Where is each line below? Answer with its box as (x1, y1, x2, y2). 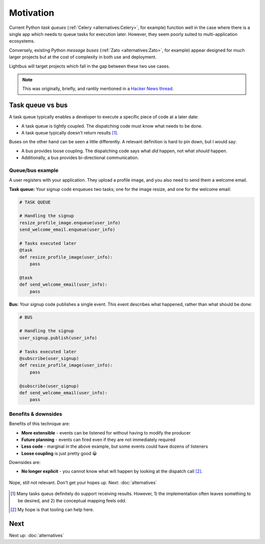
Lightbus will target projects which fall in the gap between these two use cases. (9, 63, 170, 69)
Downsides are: (9, 460, 41, 465)
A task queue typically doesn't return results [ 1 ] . (21, 130, 119, 136)
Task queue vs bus (9, 101, 68, 109)
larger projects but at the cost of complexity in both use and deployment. (9, 54, 157, 60)
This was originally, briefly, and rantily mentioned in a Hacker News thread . (22, 86, 174, 92)
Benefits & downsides (9, 410, 62, 417)
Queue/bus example (9, 167, 59, 174)
